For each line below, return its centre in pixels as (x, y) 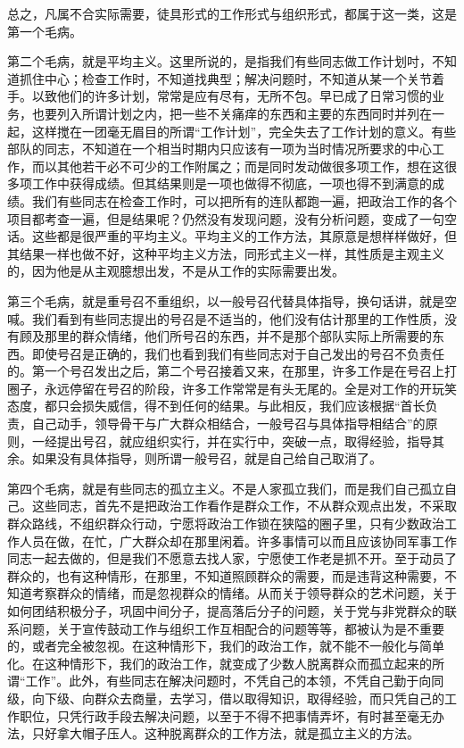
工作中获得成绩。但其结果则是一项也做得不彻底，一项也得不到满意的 (232, 183)
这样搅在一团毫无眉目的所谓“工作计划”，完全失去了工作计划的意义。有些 (244, 131)
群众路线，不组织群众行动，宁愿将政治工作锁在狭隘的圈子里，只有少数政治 (226, 524)
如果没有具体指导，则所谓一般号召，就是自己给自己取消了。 (207, 458)
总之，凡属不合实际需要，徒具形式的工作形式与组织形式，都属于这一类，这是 (232, 13)
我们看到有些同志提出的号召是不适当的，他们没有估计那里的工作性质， (238, 318)
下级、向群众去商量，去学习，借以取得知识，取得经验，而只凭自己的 (244, 698)
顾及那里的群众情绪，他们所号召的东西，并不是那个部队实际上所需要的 (225, 336)
